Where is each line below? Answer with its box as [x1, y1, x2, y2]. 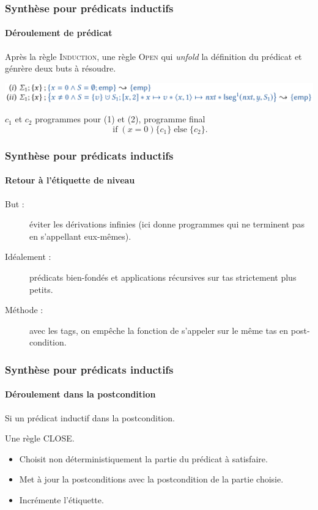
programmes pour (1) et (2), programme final [35, 113, 205, 125]
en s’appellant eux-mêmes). [29, 229, 131, 242]
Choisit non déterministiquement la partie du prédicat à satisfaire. [19, 452, 268, 465]
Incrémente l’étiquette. [19, 493, 104, 506]
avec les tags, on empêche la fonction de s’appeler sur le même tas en [29, 323, 289, 336]
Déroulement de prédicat [5, 26, 113, 39]
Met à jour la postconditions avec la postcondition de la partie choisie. [19, 473, 284, 486]
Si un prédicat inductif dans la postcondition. [5, 411, 175, 424]
